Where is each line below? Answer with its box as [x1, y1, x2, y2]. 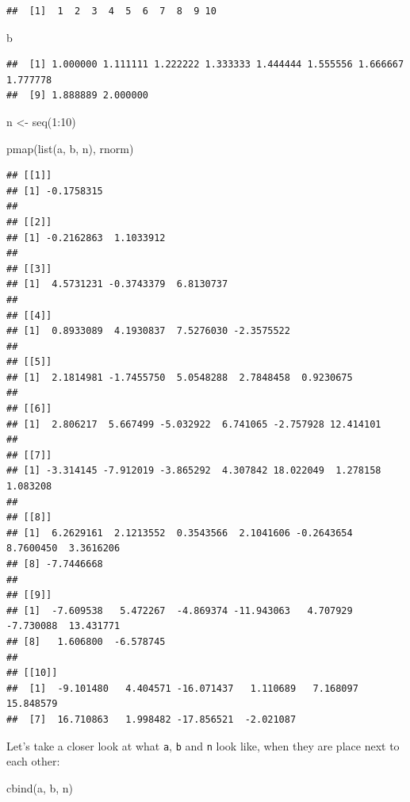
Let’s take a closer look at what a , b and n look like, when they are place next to [6, 737, 400, 754]
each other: [6, 753, 60, 769]
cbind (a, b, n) [6, 779, 74, 796]
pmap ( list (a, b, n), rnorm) [6, 140, 134, 156]
